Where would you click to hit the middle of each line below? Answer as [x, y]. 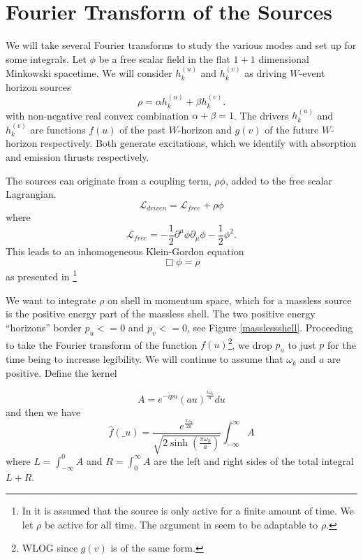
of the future [292, 129]
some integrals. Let [46, 58]
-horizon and [205, 129]
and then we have [43, 411]
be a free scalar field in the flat [164, 58]
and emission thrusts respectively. [77, 156]
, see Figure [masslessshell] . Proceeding [270, 327]
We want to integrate [51, 300]
